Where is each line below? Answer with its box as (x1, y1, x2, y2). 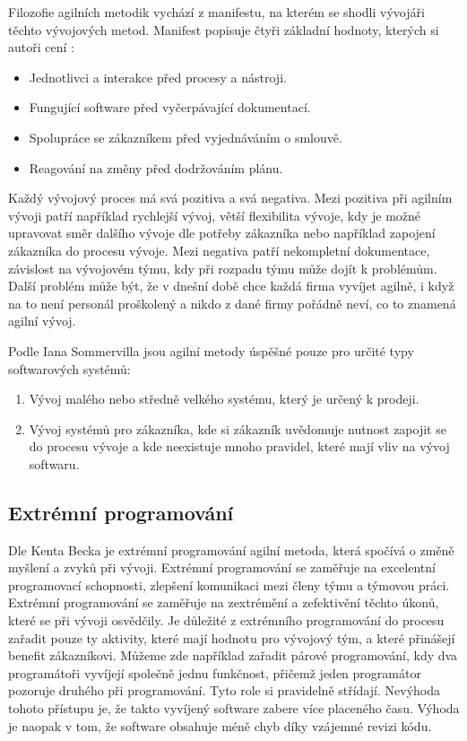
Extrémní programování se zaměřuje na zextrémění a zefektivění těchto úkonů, (8, 593, 439, 612)
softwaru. (29, 454, 80, 473)
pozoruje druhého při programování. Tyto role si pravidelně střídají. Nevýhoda (8, 681, 440, 700)
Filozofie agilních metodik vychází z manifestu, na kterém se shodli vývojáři (8, 3, 425, 21)
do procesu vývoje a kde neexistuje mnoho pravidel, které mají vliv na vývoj (29, 437, 450, 456)
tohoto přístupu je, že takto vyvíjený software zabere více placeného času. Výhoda (8, 699, 460, 718)
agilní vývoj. (8, 311, 76, 330)
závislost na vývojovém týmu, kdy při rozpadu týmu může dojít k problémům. (8, 258, 437, 277)
